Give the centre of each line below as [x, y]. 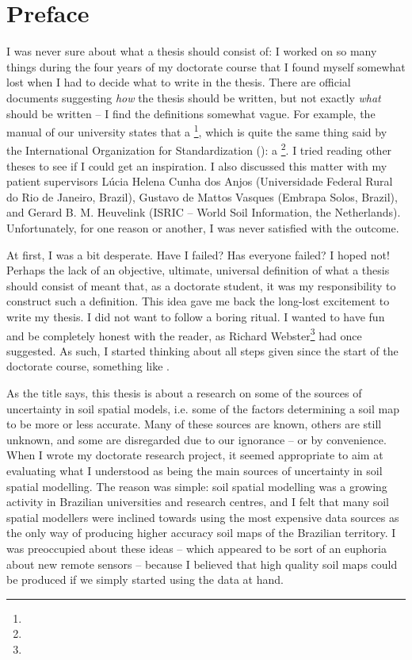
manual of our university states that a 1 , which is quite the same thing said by [197, 130]
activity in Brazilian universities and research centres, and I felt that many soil [198, 502]
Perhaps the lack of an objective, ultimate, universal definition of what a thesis [198, 270]
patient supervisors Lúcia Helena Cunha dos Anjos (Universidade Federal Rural [200, 181]
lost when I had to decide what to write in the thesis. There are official [179, 82]
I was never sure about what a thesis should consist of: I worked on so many [192, 51]
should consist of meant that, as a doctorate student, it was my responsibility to [201, 285]
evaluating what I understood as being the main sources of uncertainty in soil [195, 470]
